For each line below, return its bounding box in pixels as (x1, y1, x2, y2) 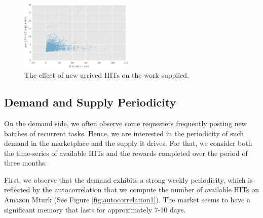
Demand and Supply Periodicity (4, 94, 176, 110)
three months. (4, 157, 47, 168)
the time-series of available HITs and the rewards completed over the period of (4, 147, 248, 158)
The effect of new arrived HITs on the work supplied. (24, 70, 189, 80)
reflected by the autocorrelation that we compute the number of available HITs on (4, 184, 259, 195)
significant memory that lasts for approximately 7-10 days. (4, 204, 186, 214)
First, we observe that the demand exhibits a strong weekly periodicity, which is (4, 174, 253, 185)
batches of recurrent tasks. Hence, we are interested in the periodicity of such (4, 128, 244, 138)
